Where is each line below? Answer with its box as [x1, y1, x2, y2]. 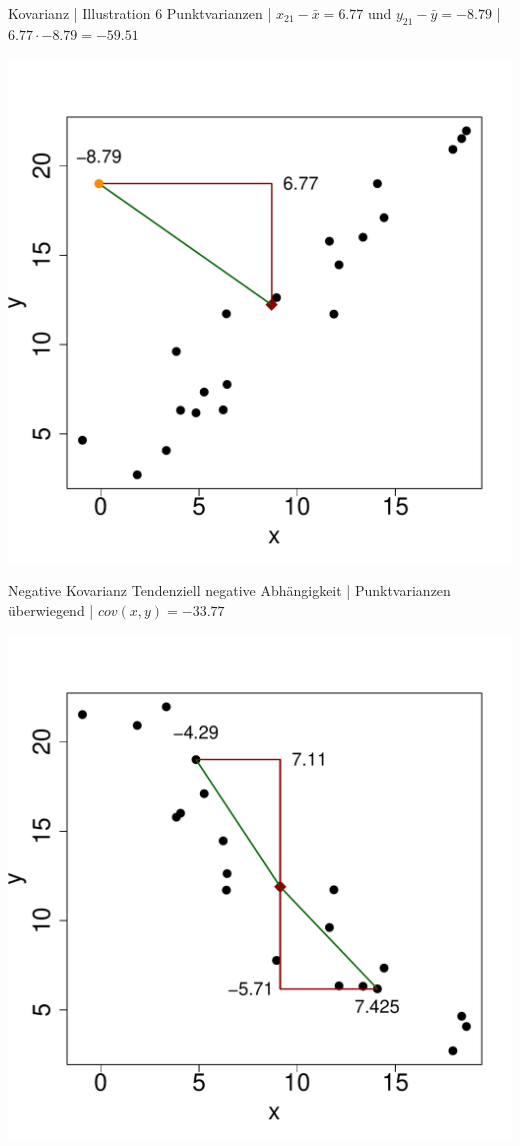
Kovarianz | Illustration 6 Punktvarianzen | [8, 3, 272, 23]
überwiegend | [8, 599, 94, 620]
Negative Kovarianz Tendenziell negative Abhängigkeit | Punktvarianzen [8, 579, 451, 600]
